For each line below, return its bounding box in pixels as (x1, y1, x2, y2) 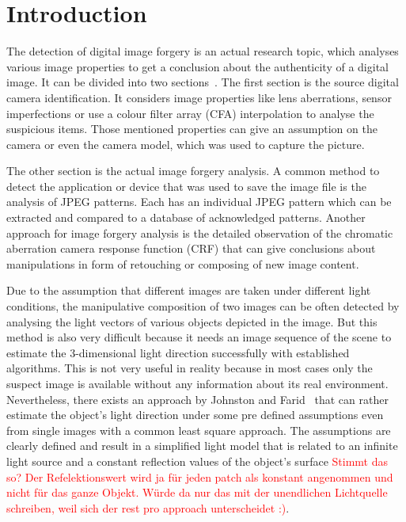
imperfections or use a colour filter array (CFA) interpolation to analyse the (6, 105, 374, 121)
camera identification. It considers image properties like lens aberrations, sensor (6, 89, 392, 105)
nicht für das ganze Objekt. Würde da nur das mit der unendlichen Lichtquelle (6, 484, 388, 501)
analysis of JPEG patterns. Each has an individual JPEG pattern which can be (6, 193, 392, 210)
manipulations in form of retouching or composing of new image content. (6, 255, 359, 272)
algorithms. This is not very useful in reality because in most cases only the (6, 360, 373, 376)
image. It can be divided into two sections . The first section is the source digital (6, 74, 399, 90)
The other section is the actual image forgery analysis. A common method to (6, 162, 380, 179)
